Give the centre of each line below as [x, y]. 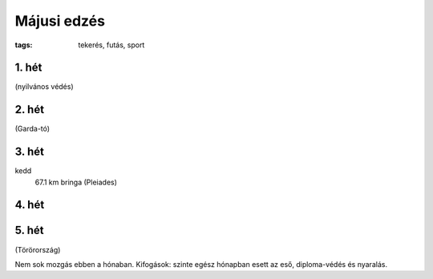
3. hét [29, 152]
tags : [24, 45]
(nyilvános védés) [44, 87]
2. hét [29, 109]
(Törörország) [38, 249]
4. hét [30, 205]
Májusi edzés [60, 21]
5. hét [29, 230]
